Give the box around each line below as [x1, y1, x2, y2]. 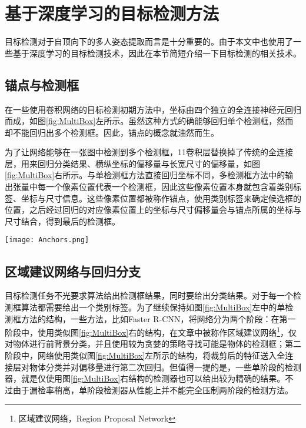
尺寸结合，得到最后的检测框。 [5, 215, 120, 227]
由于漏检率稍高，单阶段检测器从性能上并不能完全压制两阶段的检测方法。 [12, 383, 293, 396]
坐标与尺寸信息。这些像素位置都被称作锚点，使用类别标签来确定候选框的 [21, 192, 301, 204]
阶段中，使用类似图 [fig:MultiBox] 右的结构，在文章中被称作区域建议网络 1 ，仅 [5, 325, 297, 338]
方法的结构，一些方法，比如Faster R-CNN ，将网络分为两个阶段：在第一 [21, 312, 296, 325]
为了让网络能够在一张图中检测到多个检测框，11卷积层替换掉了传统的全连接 [5, 146, 293, 158]
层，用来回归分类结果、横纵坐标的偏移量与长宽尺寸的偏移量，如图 [5, 157, 260, 169]
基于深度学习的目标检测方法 [5, 1, 219, 25]
